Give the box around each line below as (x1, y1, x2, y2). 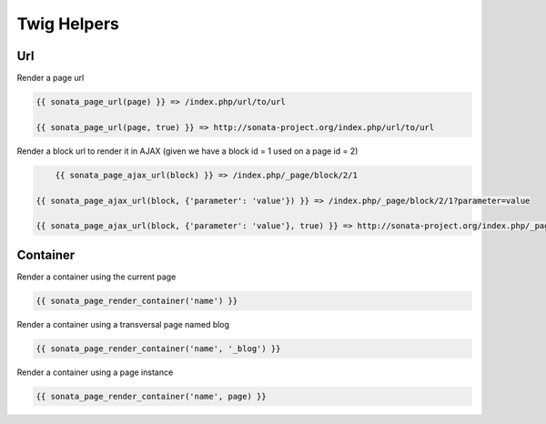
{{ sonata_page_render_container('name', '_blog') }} (35, 343, 281, 354)
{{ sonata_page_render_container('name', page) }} (35, 391, 268, 401)
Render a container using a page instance (16, 367, 174, 378)
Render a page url (16, 73, 85, 84)
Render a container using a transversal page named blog (16, 318, 230, 329)
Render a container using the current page (16, 271, 177, 282)
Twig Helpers (16, 14, 120, 34)
